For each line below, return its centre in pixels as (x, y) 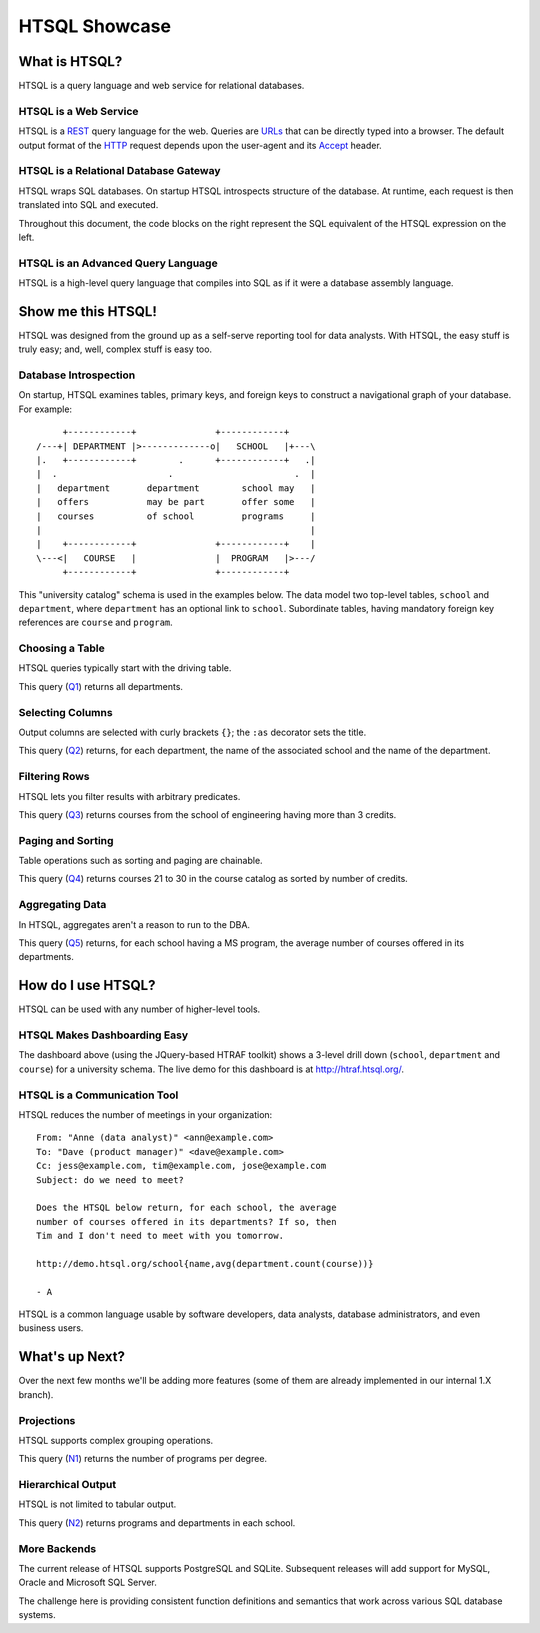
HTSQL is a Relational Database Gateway (119, 171)
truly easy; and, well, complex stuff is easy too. (115, 349)
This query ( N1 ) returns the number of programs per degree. (143, 1459)
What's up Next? (71, 1356)
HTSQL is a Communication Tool (98, 1095)
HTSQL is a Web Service (78, 111)
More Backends (57, 1548)
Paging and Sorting (66, 840)
